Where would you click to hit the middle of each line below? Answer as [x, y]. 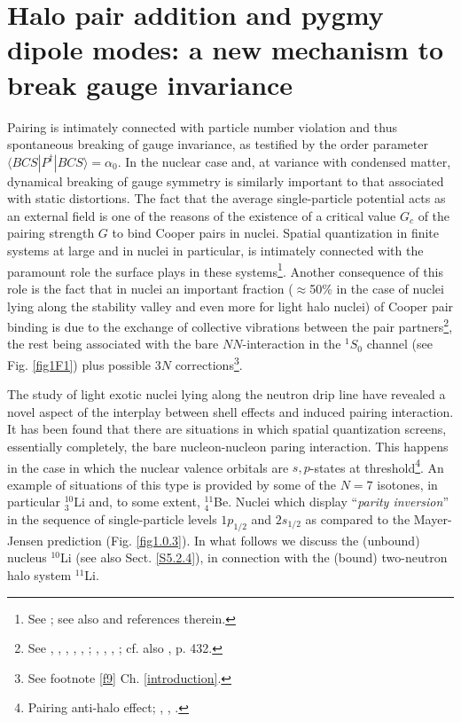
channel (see [399, 344]
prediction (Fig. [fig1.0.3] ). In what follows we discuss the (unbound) [234, 540]
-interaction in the [292, 344]
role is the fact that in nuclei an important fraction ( [150, 288]
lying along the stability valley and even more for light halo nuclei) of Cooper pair [230, 306]
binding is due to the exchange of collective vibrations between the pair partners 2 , [230, 325]
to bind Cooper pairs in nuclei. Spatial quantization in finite [276, 233]
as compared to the [358, 519]
